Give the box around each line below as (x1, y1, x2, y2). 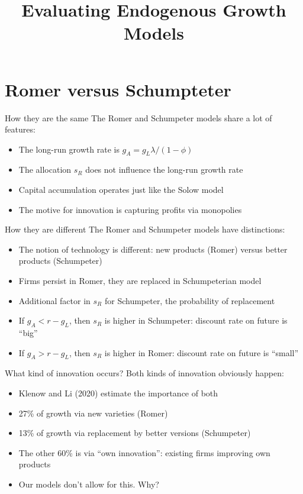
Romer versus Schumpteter (5, 77, 231, 101)
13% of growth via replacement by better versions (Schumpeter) (18, 427, 251, 439)
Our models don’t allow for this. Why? (18, 477, 159, 490)
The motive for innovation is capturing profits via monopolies (18, 203, 242, 215)
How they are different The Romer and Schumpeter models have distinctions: (5, 223, 285, 235)
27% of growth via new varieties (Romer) (18, 406, 168, 419)
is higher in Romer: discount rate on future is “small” (104, 346, 299, 359)
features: (5, 123, 36, 135)
